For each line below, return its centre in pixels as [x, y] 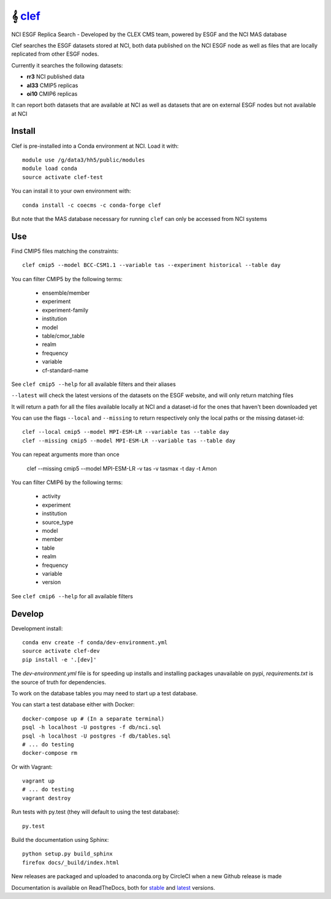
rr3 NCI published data [56, 77]
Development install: [37, 628]
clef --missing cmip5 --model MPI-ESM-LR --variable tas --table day [129, 441]
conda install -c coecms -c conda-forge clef [92, 205]
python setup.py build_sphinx [68, 854]
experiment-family [65, 310]
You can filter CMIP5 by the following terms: [67, 279]
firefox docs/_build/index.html [71, 862]
